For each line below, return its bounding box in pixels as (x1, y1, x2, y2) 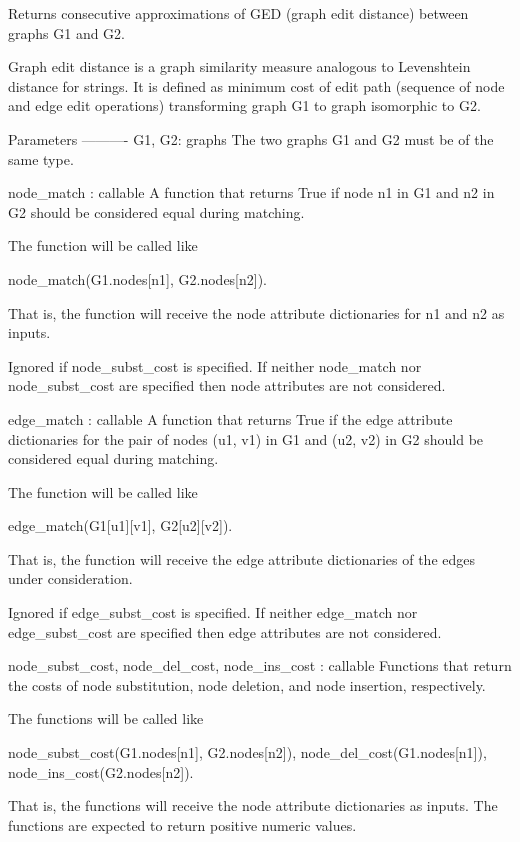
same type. (8, 148, 74, 169)
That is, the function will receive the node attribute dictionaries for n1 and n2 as (8, 302, 505, 323)
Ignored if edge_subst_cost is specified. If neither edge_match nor (8, 602, 418, 623)
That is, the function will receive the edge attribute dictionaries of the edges (8, 548, 475, 569)
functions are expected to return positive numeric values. (8, 814, 357, 835)
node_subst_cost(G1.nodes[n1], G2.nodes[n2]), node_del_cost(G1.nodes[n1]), (8, 742, 487, 763)
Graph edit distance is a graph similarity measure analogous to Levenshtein (8, 56, 471, 77)
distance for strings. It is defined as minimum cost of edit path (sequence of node (8, 75, 505, 96)
